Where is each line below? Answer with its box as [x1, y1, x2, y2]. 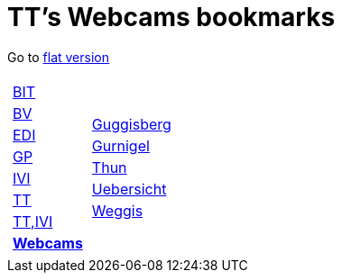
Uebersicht [91, 179, 167, 198]
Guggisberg [91, 114, 171, 133]
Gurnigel [91, 136, 150, 155]
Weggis [91, 201, 143, 220]
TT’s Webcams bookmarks [7, 2, 336, 32]
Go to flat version [7, 49, 109, 65]
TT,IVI [13, 212, 53, 230]
